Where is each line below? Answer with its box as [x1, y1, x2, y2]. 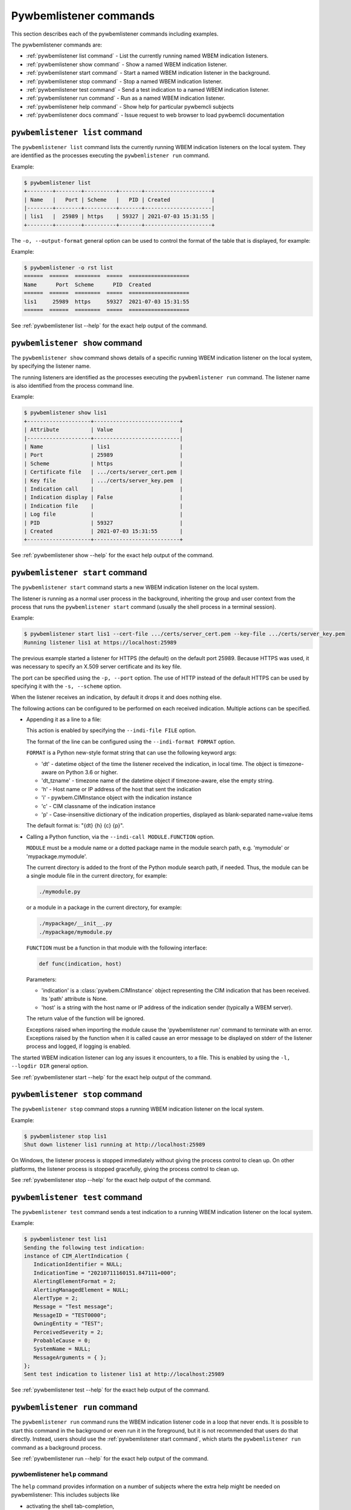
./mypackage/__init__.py [39, 920, 113, 927]
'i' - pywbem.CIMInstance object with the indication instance [41, 794, 192, 802]
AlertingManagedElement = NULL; [33, 1287, 129, 1293]
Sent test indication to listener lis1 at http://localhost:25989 [24, 1371, 224, 1378]
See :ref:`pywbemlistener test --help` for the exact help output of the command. [11, 1386, 210, 1393]
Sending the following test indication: [24, 1244, 145, 1251]
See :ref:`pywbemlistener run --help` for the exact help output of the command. [11, 1454, 209, 1462]
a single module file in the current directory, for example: [26, 872, 168, 879]
